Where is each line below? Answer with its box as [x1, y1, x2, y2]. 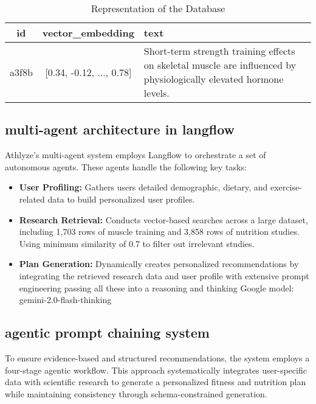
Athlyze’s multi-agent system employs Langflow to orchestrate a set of [5, 148, 266, 161]
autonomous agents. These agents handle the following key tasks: [5, 160, 247, 173]
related [19, 192, 45, 205]
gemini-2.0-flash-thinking [19, 293, 112, 306]
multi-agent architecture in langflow [5, 120, 235, 139]
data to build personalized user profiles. [47, 192, 195, 205]
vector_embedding [42, 26, 134, 40]
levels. [143, 86, 170, 100]
